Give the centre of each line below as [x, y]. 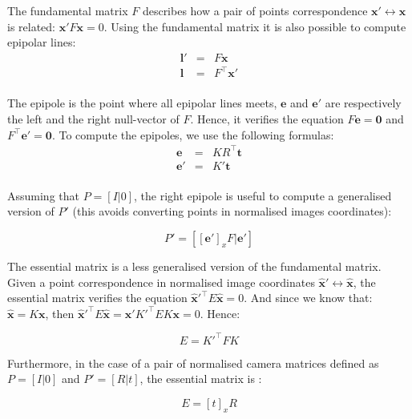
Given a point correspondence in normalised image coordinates [161, 282]
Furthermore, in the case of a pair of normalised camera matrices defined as [193, 363]
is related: [32, 26]
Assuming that [43, 195]
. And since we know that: [308, 298]
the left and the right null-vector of [93, 118]
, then [60, 313]
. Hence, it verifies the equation [267, 118]
